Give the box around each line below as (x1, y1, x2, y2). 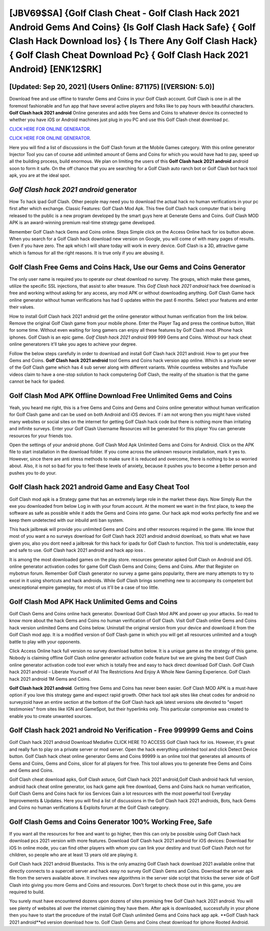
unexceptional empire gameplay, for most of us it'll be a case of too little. (9, 584, 159, 590)
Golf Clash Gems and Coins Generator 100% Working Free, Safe (9, 817, 212, 826)
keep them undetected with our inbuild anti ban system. (9, 517, 124, 523)
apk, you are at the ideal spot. (9, 173, 71, 179)
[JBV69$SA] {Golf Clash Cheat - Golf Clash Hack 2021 (9, 8, 239, 19)
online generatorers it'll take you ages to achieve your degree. (9, 341, 137, 347)
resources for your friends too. (9, 433, 72, 439)
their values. (9, 304, 35, 310)
